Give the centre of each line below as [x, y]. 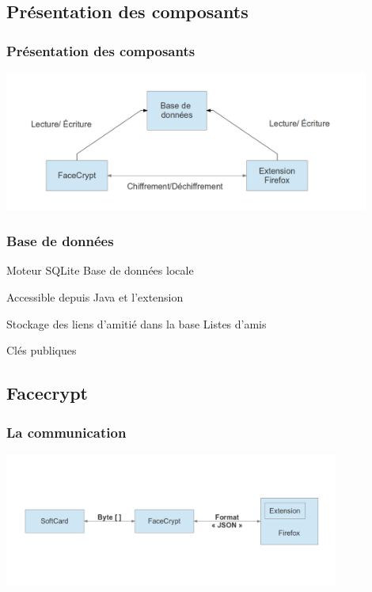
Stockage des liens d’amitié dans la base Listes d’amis [137, 323]
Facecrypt [47, 393]
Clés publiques [42, 350]
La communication [66, 432]
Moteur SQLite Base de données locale [100, 270]
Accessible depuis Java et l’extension [95, 297]
